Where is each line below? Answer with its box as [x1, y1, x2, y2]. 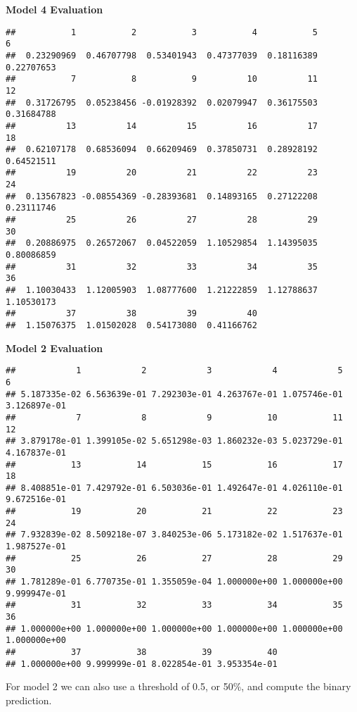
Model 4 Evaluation [6, 2, 103, 16]
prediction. [6, 692, 52, 707]
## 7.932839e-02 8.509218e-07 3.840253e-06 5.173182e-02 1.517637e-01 [6, 530, 343, 540]
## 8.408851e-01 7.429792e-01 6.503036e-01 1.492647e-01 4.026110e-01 [6, 482, 343, 493]
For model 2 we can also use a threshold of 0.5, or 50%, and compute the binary [6, 679, 351, 694]
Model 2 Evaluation [6, 340, 103, 355]
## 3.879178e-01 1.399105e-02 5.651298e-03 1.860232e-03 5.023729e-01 [6, 436, 343, 446]
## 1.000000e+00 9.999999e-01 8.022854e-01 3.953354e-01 [6, 658, 278, 669]
